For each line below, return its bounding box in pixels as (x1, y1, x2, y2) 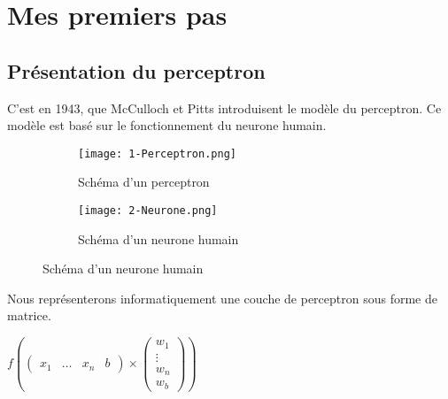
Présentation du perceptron (7, 57, 266, 84)
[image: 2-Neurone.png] (78, 204, 218, 218)
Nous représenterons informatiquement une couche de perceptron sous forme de (7, 288, 437, 307)
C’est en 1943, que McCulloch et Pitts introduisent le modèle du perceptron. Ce (7, 98, 442, 117)
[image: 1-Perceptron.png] (78, 147, 236, 160)
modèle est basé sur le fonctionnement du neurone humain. (7, 116, 327, 134)
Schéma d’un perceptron (78, 173, 210, 191)
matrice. (7, 306, 51, 325)
